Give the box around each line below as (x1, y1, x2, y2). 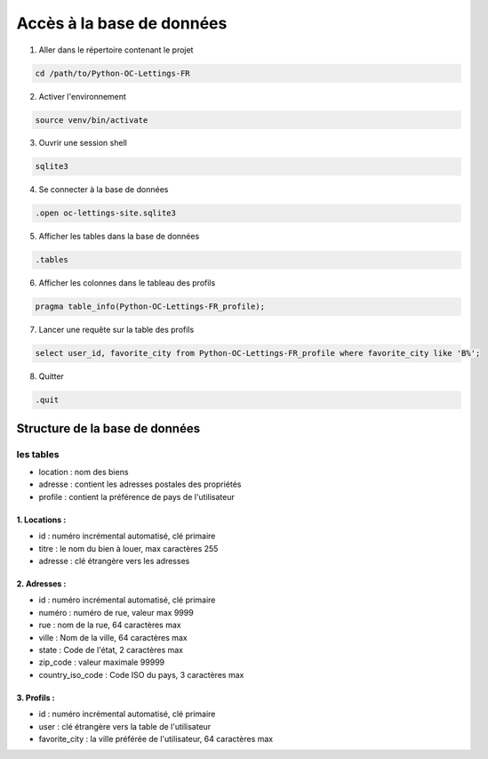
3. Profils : (16, 692, 55, 703)
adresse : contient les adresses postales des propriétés (38, 479, 242, 489)
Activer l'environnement (38, 91, 126, 101)
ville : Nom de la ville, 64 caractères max (38, 632, 188, 642)
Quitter (38, 371, 64, 382)
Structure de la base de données (16, 421, 200, 436)
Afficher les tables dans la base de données (38, 231, 200, 242)
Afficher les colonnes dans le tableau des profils (38, 278, 216, 288)
